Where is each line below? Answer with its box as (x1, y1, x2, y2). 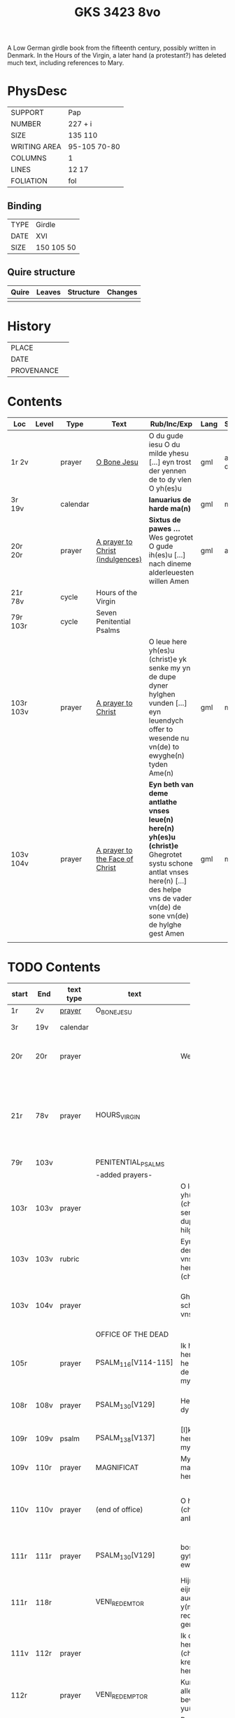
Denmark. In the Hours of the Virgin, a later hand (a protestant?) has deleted (7, 51, 227, 60)
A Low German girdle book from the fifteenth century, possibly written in (7, 43, 216, 53)
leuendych (148, 716, 184, 725)
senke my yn (148, 663, 191, 673)
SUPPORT (10, 108, 44, 118)
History (7, 318, 52, 334)
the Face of (96, 854, 134, 864)
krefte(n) (180, 1657, 210, 1667)
